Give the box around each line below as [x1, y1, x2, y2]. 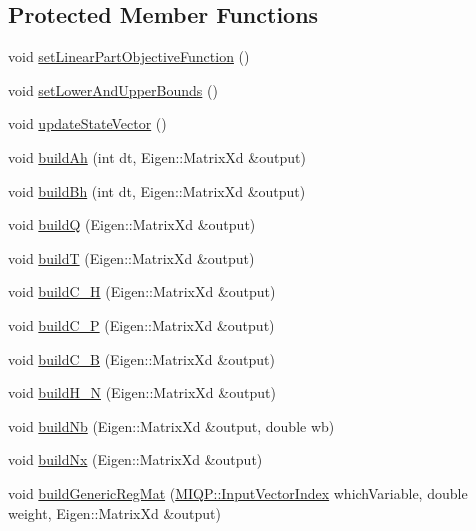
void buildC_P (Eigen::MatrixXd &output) [8, 314, 275, 335]
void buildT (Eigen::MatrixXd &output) [8, 247, 255, 268]
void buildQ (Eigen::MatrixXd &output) [8, 214, 256, 235]
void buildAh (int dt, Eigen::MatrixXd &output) [8, 146, 306, 167]
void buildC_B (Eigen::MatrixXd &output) [8, 348, 275, 369]
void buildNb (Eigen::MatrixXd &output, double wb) [8, 415, 335, 436]
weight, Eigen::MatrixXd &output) [8, 502, 222, 523]
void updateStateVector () [8, 113, 167, 134]
